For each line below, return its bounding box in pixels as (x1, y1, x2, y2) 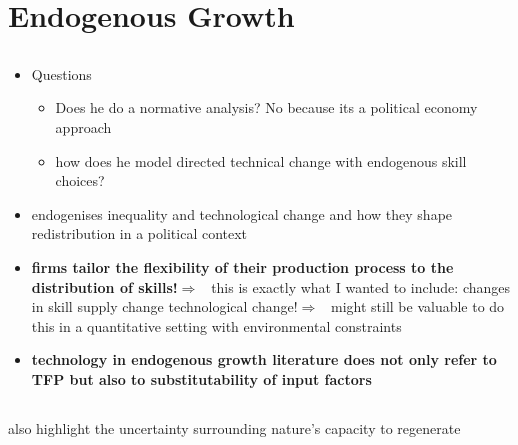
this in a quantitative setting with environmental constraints (31, 315, 402, 336)
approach (55, 116, 112, 137)
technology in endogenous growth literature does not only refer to (31, 349, 497, 370)
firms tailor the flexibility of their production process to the (31, 256, 454, 277)
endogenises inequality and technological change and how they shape (31, 203, 453, 224)
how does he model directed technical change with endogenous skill (55, 150, 467, 171)
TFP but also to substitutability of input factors (31, 368, 372, 389)
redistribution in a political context (31, 223, 248, 244)
